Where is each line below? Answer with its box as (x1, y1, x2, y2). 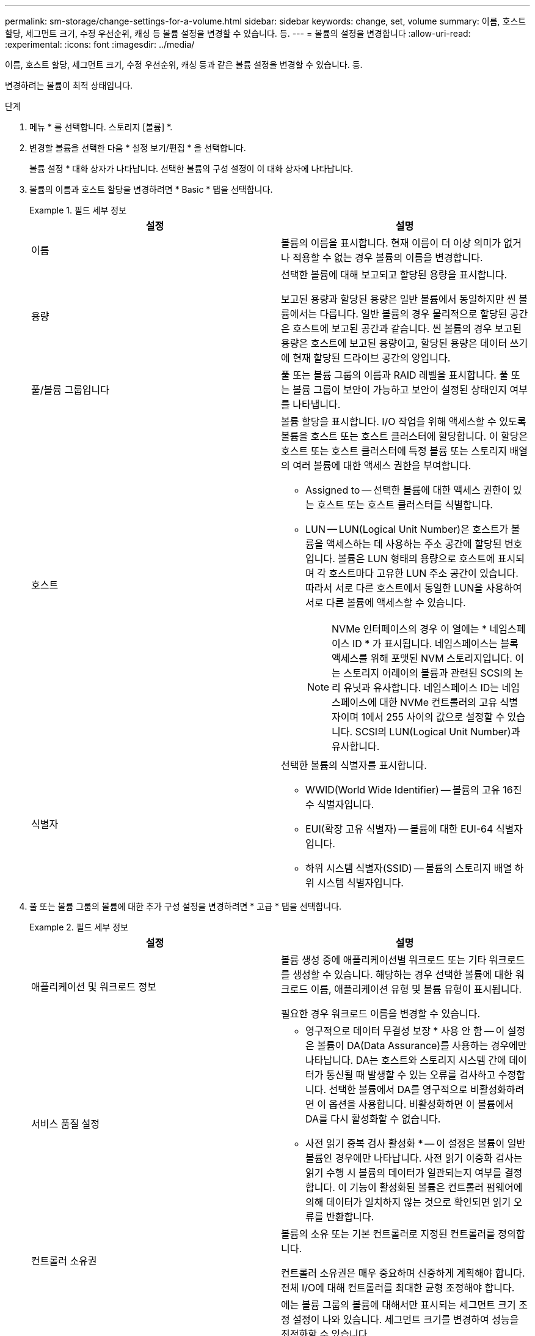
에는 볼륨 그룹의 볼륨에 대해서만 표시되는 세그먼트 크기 (281, 1299, 516, 1311)
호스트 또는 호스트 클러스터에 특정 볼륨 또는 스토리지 (281, 445, 508, 457)
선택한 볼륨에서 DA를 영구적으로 (329, 1083, 468, 1096)
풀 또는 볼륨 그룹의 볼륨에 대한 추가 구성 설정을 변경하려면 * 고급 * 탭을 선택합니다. (29, 901, 342, 911)
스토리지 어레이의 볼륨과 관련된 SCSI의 (343, 667, 512, 679)
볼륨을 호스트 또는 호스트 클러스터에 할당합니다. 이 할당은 (281, 430, 528, 442)
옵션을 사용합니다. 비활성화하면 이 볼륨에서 (329, 1098, 514, 1110)
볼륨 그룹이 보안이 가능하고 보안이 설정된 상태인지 (293, 384, 508, 396)
